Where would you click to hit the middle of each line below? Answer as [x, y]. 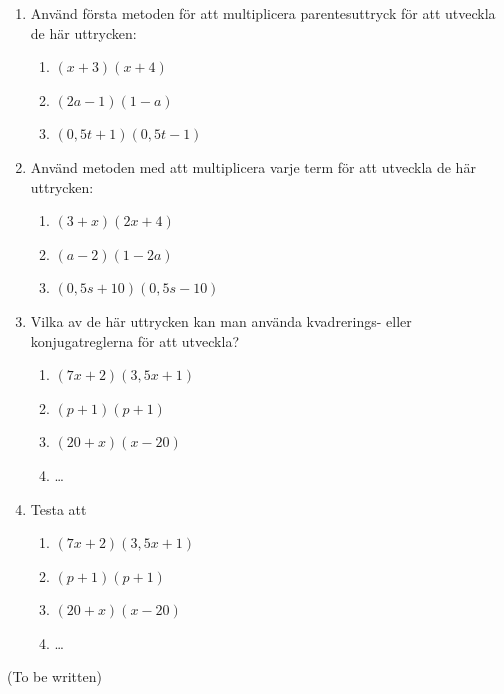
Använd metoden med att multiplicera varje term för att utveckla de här [253, 166]
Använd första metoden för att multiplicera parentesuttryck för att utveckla [263, 13]
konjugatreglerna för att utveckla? [134, 340]
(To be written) [54, 676]
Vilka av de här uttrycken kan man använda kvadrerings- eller [221, 320]
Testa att [58, 508]
